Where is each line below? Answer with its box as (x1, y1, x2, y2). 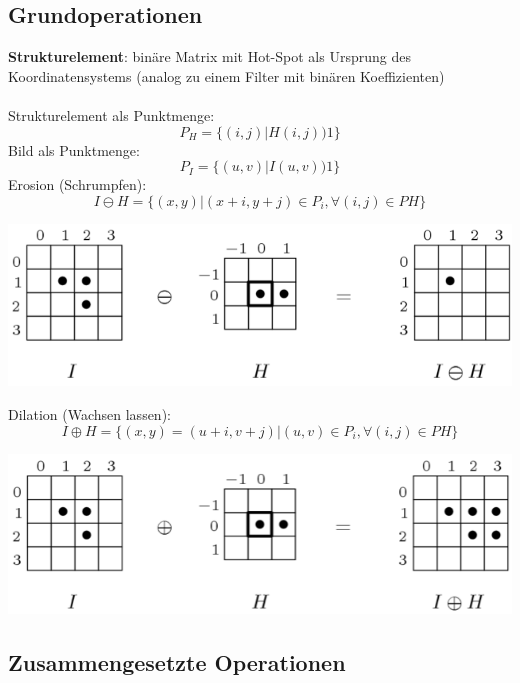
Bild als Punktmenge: (8, 139, 140, 160)
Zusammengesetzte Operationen (8, 647, 346, 678)
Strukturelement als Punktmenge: (8, 104, 215, 125)
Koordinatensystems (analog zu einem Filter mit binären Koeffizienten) (8, 65, 445, 86)
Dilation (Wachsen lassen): (8, 404, 171, 425)
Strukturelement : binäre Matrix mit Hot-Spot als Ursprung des (8, 46, 411, 67)
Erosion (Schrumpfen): (8, 174, 147, 195)
